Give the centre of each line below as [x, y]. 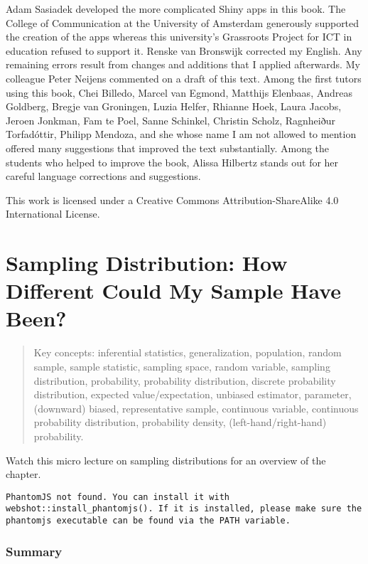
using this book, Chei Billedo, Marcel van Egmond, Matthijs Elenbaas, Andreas [179, 92]
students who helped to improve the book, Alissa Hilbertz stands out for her [172, 162]
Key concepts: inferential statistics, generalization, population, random [188, 352]
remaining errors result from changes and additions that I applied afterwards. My [183, 64]
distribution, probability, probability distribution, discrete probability [185, 380]
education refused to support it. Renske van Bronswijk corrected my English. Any [184, 50]
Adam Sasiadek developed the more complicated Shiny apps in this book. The [176, 9]
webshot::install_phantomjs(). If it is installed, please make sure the [184, 509]
